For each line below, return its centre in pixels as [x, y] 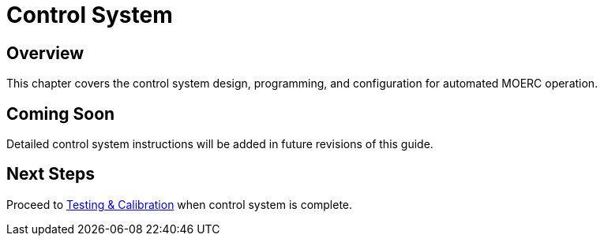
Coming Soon [61, 114]
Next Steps [51, 174]
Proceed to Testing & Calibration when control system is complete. [180, 204]
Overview [45, 53]
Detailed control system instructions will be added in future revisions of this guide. [220, 144]
